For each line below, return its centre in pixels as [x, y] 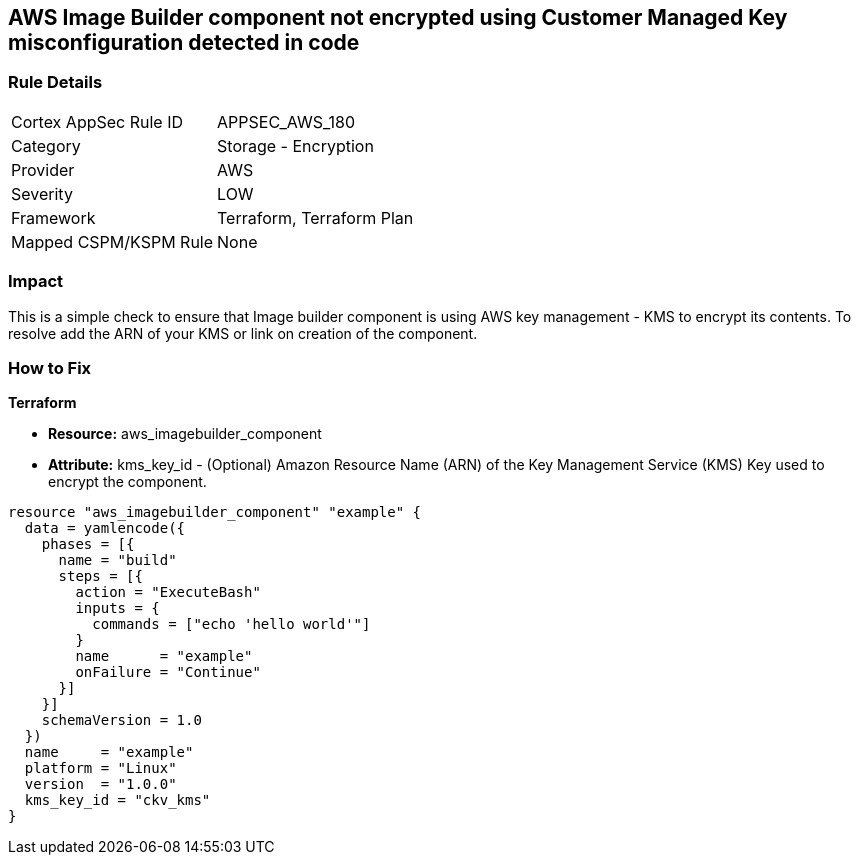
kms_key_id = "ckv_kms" [117, 800]
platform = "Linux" [100, 768]
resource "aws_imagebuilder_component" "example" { [215, 512]
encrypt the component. [127, 482]
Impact [36, 281]
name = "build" [117, 560]
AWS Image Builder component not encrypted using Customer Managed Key [398, 17]
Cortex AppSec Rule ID [97, 121]
